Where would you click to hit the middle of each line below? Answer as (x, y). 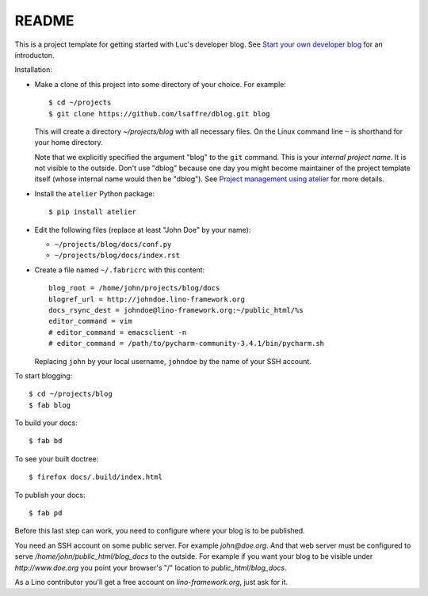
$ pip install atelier (93, 212)
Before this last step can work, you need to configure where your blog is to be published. (160, 531)
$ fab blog (50, 405)
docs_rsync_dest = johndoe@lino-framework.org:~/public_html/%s (176, 310)
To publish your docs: (50, 495)
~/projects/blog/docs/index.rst (117, 256)
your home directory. (69, 142)
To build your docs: (46, 423)
